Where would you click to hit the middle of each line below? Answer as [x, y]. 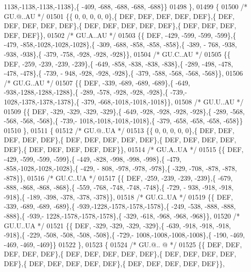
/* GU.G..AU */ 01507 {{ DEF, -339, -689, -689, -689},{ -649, [97, 82]
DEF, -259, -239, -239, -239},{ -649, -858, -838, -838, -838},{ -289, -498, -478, [118, 63]
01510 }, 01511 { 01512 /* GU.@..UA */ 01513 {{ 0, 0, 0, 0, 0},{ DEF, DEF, [119, 130]
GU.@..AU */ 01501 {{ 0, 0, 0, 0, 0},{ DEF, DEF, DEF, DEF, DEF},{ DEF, [119, 16]
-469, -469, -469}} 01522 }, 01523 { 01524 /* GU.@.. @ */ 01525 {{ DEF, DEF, [123, 244]
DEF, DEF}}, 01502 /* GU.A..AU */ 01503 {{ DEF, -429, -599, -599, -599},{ [120, 35]
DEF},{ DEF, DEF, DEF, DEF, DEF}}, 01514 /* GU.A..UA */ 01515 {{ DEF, [124, 149]
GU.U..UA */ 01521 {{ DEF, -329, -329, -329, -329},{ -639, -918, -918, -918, [117, 225]
